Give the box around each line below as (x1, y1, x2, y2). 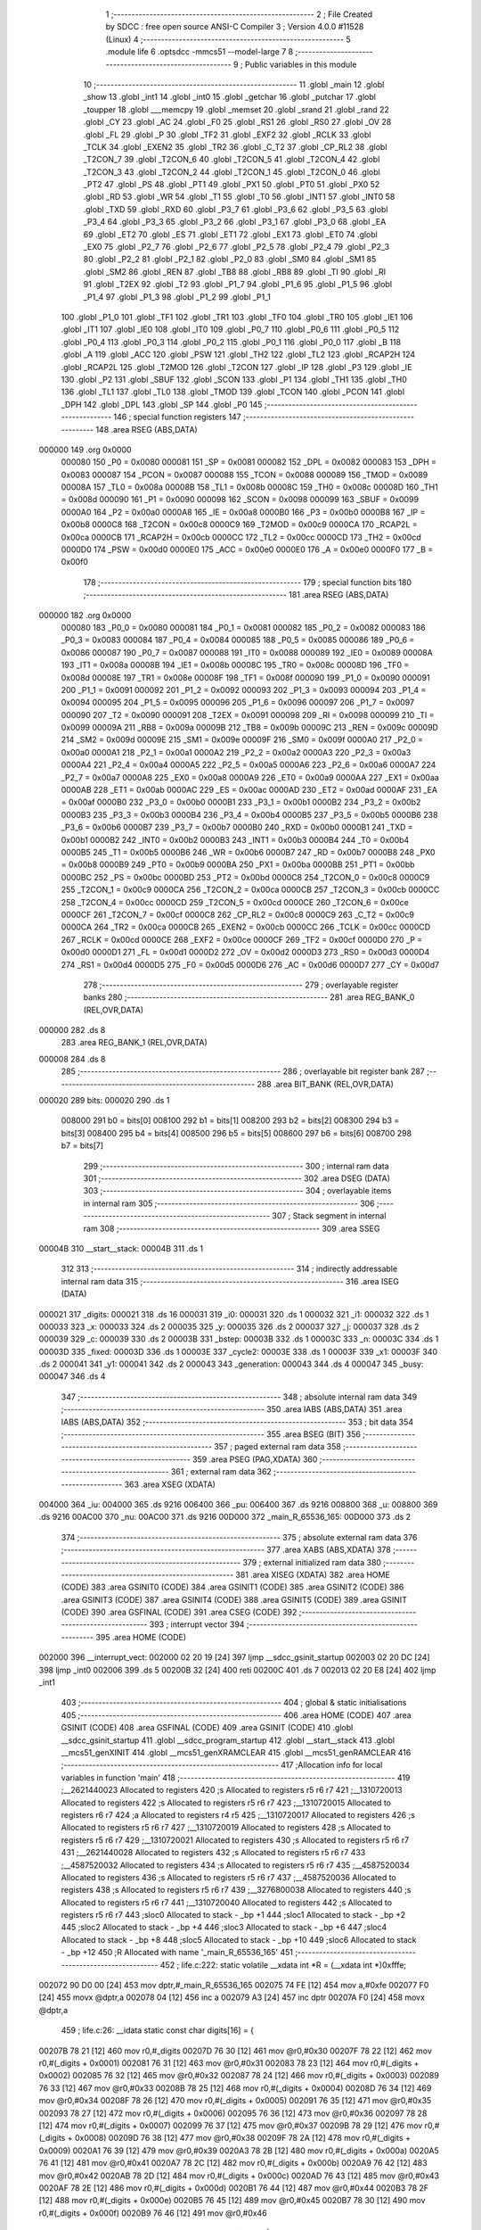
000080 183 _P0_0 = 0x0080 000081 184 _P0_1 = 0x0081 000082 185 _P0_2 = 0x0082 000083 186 (61, 622, 427, 632)
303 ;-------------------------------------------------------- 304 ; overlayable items (83, 1185, 392, 1196)
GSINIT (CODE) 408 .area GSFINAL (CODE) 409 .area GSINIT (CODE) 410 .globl (61, 1722, 354, 1733)
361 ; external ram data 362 (170, 1466, 272, 1477)
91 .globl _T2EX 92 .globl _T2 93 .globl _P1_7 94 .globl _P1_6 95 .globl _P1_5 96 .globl (83, 279, 392, 290)
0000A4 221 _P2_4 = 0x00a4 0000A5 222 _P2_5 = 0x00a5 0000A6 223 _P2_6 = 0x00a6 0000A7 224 (61, 759, 436, 771)
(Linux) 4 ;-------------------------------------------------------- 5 (105, 34, 351, 45)
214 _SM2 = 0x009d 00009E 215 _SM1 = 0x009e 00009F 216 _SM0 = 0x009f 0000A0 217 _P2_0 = (61, 734, 423, 745)
